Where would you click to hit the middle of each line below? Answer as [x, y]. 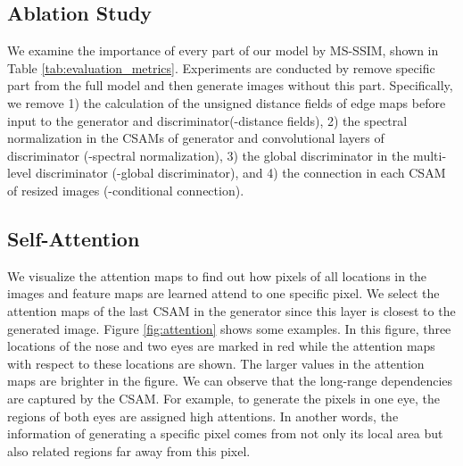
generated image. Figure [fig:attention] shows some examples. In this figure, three [229, 328]
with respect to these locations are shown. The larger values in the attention [216, 363]
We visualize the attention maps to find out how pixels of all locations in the [217, 275]
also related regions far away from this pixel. [129, 450]
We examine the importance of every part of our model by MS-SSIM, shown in [223, 50]
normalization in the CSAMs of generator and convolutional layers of [196, 138]
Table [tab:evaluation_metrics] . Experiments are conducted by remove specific [221, 67]
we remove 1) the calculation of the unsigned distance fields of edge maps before [227, 102]
